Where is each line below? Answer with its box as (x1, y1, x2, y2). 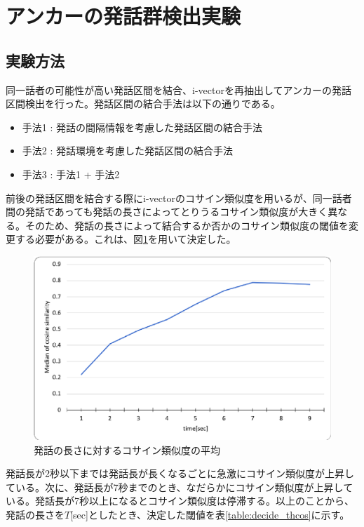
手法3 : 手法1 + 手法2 (22, 166, 120, 181)
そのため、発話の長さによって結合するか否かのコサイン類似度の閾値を (25, 218, 349, 232)
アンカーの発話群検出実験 (6, 1, 241, 30)
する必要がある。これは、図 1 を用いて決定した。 (15, 232, 236, 246)
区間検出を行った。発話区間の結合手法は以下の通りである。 (6, 96, 281, 111)
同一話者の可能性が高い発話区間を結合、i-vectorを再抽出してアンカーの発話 (6, 82, 351, 97)
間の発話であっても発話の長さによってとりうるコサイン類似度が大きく (6, 204, 328, 219)
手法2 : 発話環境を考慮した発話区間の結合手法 (22, 143, 234, 158)
